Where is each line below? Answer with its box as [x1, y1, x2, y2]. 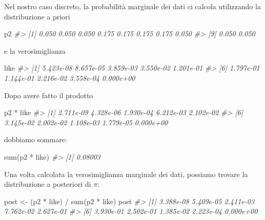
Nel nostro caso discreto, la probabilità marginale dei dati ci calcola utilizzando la [4, 1, 261, 11]
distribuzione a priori [4, 11, 70, 21]
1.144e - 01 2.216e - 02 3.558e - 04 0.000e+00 [4, 72, 135, 83]
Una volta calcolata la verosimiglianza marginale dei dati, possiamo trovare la [4, 168, 248, 179]
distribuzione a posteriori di [4, 179, 91, 189]
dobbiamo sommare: [4, 134, 68, 145]
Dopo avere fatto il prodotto [4, 90, 93, 100]
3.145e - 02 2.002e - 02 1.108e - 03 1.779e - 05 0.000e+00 [4, 117, 168, 127]
